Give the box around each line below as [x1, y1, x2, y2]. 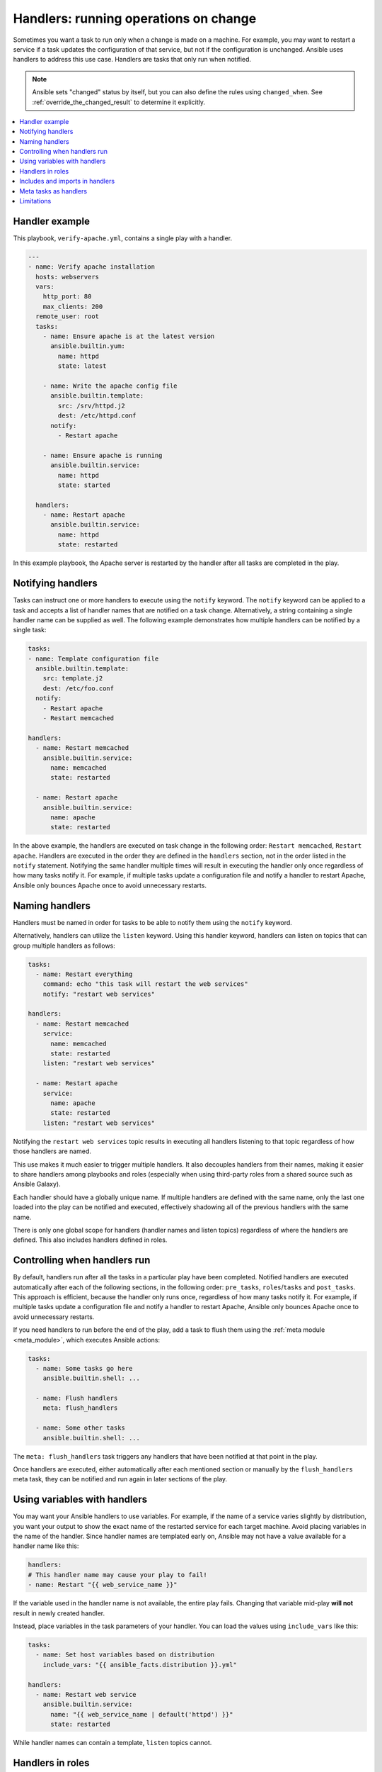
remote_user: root [35, 313, 99, 320]
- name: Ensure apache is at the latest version [42, 332, 215, 340]
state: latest [57, 362, 107, 370]
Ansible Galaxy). [13, 1180, 61, 1189]
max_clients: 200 [42, 302, 103, 310]
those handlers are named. [13, 1147, 92, 1155]
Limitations [19, 197, 52, 206]
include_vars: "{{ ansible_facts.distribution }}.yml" [42, 1661, 237, 1669]
